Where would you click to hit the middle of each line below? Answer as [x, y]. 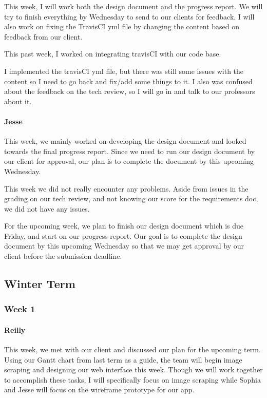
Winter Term [40, 284]
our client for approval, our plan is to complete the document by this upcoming [129, 161]
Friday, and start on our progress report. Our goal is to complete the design [123, 235]
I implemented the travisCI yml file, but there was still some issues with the [124, 71]
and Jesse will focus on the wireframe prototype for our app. [99, 390]
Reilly [15, 329]
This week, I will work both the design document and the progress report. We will [133, 6]
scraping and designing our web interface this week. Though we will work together [133, 369]
